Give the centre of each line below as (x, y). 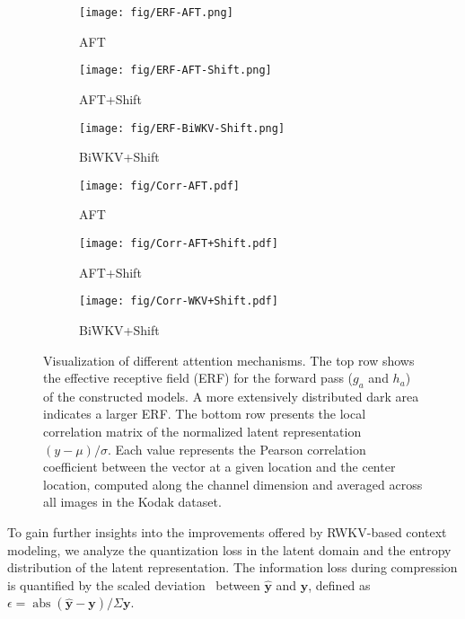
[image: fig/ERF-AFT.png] (156, 13)
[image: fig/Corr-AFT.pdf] (159, 186)
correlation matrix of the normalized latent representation (202, 432)
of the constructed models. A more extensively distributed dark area (231, 396)
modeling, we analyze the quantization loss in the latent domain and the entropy (229, 549)
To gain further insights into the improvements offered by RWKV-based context (227, 532)
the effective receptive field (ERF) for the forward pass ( (198, 378)
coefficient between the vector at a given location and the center (219, 467)
